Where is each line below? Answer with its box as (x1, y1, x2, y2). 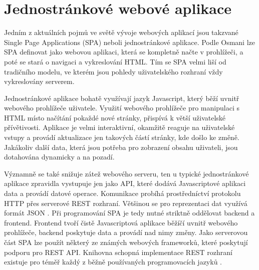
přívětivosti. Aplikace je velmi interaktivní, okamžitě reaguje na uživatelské (4, 122, 235, 132)
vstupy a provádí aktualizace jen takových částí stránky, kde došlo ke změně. (4, 132, 239, 142)
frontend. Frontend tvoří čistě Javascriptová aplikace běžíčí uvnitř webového (4, 217, 238, 227)
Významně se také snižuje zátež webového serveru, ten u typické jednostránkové (4, 168, 249, 178)
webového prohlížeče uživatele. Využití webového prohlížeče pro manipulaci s (4, 102, 239, 113)
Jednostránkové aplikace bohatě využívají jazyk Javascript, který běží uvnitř (4, 92, 239, 103)
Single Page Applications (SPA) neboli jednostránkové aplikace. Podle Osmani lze (4, 36, 255, 47)
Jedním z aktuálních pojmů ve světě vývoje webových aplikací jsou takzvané (4, 27, 238, 37)
